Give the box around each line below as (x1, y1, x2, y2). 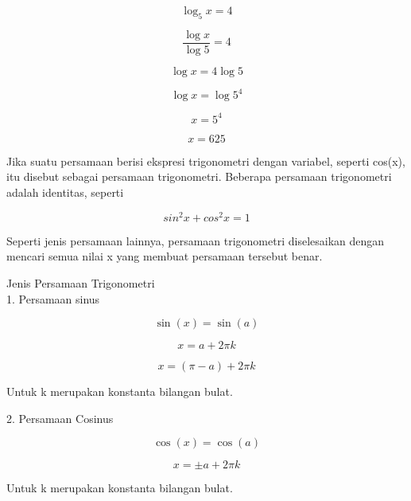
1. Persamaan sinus (6, 290, 100, 307)
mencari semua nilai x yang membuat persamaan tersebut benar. (6, 248, 323, 264)
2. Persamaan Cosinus (6, 409, 114, 426)
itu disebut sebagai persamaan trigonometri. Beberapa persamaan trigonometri (6, 168, 392, 185)
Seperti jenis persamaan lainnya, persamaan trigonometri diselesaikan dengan (6, 232, 385, 249)
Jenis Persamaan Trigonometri (6, 274, 155, 291)
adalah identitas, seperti (6, 184, 124, 201)
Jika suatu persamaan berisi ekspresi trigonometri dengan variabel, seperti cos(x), (6, 152, 405, 169)
